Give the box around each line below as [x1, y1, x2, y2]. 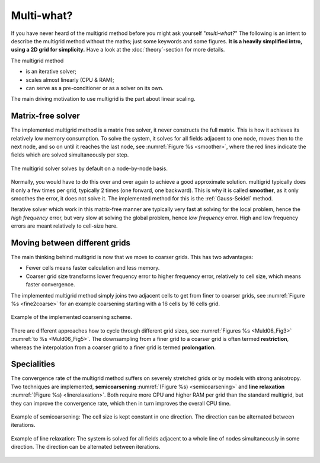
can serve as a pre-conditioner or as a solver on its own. [25, 84, 164, 91]
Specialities [11, 359, 56, 369]
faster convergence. [25, 281, 75, 288]
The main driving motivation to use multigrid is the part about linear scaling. [11, 95, 196, 103]
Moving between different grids [11, 238, 130, 248]
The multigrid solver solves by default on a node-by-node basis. [11, 165, 168, 172]
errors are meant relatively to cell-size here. [11, 222, 118, 229]
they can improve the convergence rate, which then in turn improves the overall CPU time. [11, 400, 231, 407]
